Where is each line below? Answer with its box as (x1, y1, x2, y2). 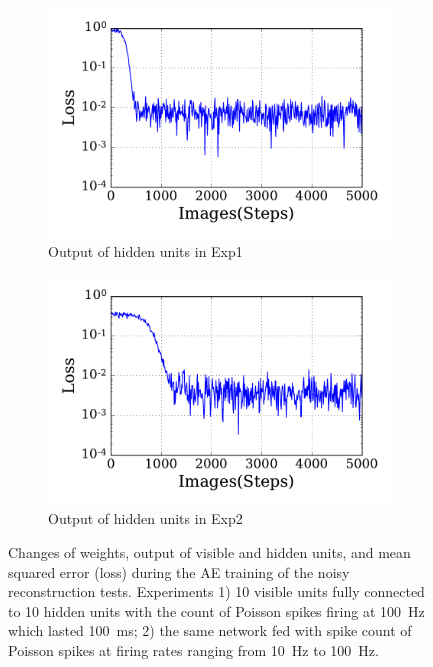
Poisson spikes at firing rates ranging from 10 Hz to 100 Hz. (8, 640, 379, 660)
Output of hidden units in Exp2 (48, 508, 243, 529)
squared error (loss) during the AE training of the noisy (8, 561, 350, 582)
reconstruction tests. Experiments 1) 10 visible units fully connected (8, 581, 425, 602)
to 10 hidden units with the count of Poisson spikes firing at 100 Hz (8, 600, 425, 621)
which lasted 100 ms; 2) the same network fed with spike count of (8, 620, 412, 641)
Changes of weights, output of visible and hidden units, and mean (8, 542, 411, 563)
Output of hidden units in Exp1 (48, 240, 243, 261)
